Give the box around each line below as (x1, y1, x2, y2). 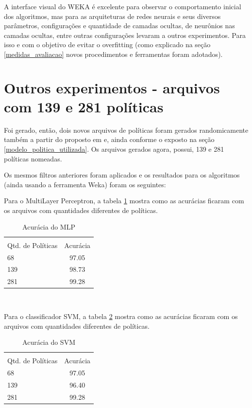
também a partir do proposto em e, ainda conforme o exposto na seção (4, 134, 215, 144)
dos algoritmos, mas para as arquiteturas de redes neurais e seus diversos (4, 11, 221, 21)
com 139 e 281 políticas (4, 96, 164, 116)
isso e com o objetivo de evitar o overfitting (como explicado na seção (4, 39, 211, 50)
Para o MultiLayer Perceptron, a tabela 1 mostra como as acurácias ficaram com (4, 195, 244, 206)
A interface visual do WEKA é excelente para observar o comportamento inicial (4, 1, 241, 11)
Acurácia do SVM (22, 337, 75, 347)
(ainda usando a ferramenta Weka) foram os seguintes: (4, 179, 166, 189)
